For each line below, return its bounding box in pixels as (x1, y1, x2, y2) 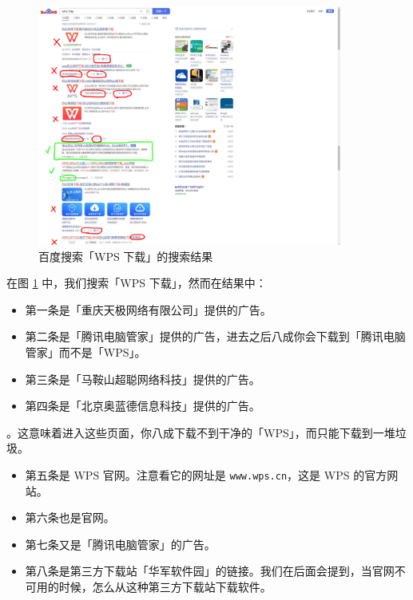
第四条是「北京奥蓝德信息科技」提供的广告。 (25, 397, 260, 414)
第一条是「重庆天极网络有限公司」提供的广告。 (25, 301, 272, 318)
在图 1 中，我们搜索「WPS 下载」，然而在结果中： (6, 274, 267, 291)
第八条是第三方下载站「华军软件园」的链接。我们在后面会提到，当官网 (25, 562, 395, 579)
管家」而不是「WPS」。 (25, 343, 146, 360)
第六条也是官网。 (25, 509, 115, 526)
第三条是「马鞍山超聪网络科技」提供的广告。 (25, 370, 260, 387)
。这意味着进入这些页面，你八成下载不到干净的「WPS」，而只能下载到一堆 (6, 424, 395, 440)
